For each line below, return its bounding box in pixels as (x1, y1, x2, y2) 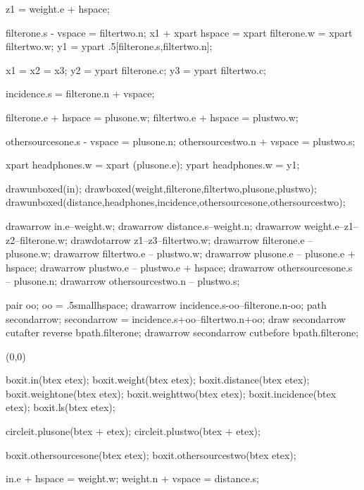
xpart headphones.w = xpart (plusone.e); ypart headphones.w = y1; (6, 157, 300, 172)
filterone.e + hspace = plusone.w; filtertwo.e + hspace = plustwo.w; (6, 109, 299, 124)
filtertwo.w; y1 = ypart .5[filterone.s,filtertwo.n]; (6, 39, 213, 54)
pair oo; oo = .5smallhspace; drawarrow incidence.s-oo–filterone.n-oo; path (6, 297, 327, 312)
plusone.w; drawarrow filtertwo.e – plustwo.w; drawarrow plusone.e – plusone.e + (6, 246, 356, 261)
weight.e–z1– (304, 218, 358, 233)
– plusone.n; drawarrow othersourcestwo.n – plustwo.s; (6, 274, 240, 288)
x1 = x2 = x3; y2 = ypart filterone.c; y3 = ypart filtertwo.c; (6, 62, 267, 77)
